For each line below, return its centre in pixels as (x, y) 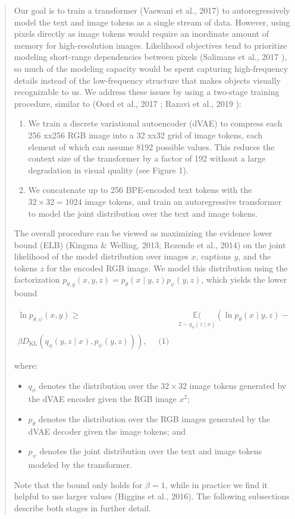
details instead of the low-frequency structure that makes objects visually (147, 80)
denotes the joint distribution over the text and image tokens (151, 451)
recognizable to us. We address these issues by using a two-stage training (147, 92)
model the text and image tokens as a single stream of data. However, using (152, 22)
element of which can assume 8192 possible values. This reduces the (151, 146)
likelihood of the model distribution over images (101, 256)
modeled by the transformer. (80, 465)
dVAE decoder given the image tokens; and (107, 431)
